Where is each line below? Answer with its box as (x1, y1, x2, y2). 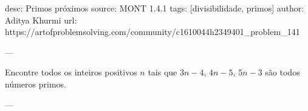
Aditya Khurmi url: (5, 13, 77, 26)
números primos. (5, 77, 66, 90)
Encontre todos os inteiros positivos (5, 66, 137, 78)
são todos (265, 66, 300, 78)
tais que (148, 66, 177, 78)
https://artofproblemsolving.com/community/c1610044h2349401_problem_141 (5, 25, 300, 38)
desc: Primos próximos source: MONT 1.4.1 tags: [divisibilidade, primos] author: (5, 2, 304, 14)
